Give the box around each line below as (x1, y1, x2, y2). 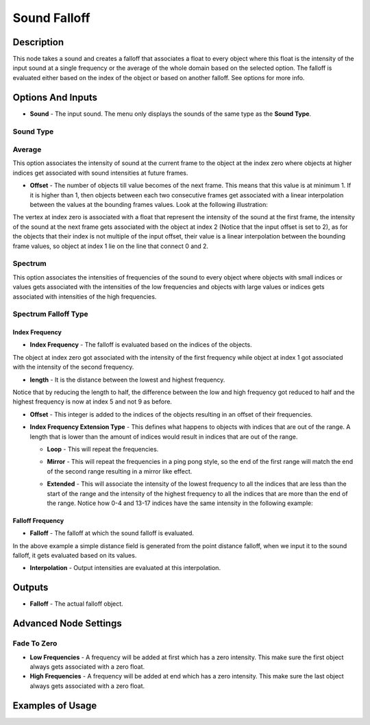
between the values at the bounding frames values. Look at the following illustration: (29, 201, 269, 209)
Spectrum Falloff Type (12, 309, 88, 319)
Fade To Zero (12, 639, 58, 648)
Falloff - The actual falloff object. (29, 600, 123, 608)
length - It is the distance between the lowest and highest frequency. (29, 376, 225, 384)
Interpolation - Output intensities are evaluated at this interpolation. (29, 564, 221, 572)
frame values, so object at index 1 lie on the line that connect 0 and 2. (12, 242, 209, 250)
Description (12, 36, 64, 48)
